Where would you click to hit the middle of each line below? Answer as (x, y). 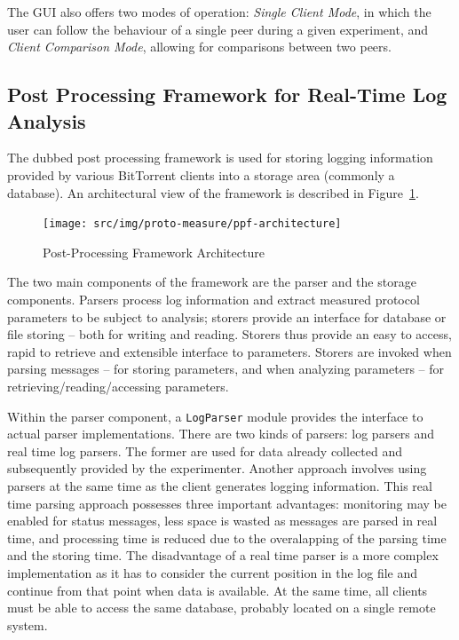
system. (28, 624)
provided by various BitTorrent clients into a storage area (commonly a (201, 174)
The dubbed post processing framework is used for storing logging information (220, 158)
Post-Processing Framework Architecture (154, 252)
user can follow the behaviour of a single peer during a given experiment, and (218, 29)
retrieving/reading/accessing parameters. (118, 386)
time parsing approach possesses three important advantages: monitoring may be (227, 503)
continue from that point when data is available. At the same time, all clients (218, 590)
